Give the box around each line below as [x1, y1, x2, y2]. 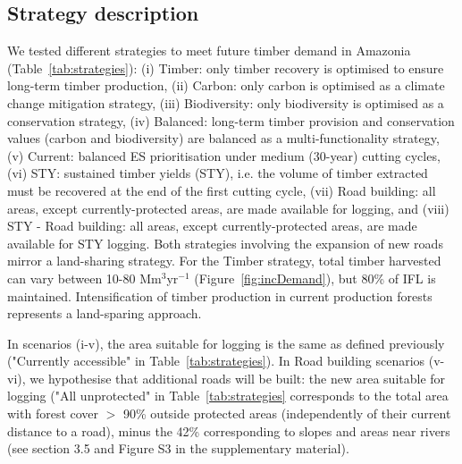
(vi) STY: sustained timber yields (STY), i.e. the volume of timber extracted [7, 164, 428, 182]
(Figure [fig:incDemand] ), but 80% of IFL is [194, 268, 436, 287]
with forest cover [7, 404, 99, 423]
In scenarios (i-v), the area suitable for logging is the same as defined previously [7, 333, 445, 352]
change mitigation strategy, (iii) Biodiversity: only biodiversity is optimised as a [7, 93, 444, 112]
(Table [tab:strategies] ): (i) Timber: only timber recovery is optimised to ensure [7, 58, 444, 77]
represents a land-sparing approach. [7, 304, 202, 323]
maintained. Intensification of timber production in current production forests [7, 286, 433, 305]
